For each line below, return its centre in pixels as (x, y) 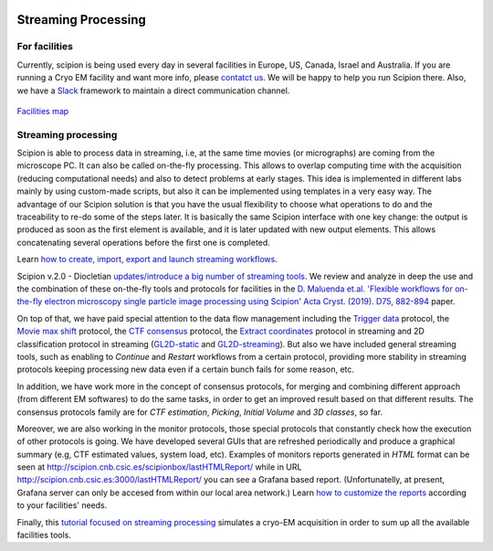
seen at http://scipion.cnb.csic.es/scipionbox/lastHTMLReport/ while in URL (159, 467)
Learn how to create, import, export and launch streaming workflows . (147, 260)
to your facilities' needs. (62, 505)
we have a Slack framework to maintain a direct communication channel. (153, 90)
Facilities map (43, 111)
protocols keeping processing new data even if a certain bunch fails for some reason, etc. (186, 369)
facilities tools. (44, 535)
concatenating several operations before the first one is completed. (144, 242)
